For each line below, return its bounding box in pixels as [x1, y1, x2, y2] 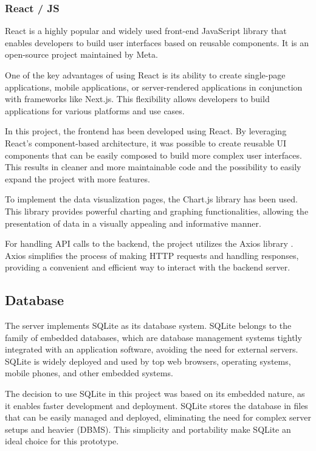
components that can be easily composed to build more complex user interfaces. [5, 148, 302, 161]
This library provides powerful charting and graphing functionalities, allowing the [5, 204, 309, 217]
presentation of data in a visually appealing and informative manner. [5, 216, 261, 229]
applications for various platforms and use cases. [5, 104, 185, 117]
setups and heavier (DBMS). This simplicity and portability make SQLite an [5, 422, 291, 435]
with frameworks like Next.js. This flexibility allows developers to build [5, 92, 270, 105]
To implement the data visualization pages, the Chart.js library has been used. [5, 193, 298, 205]
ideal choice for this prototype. [5, 435, 119, 447]
